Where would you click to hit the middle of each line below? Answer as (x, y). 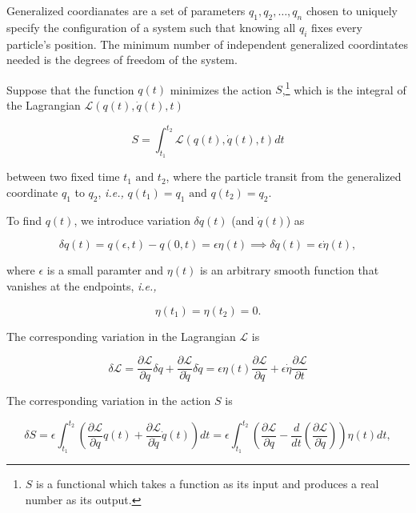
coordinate (32, 192)
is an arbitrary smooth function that (289, 270)
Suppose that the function (70, 89)
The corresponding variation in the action (109, 401)
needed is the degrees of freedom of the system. (122, 60)
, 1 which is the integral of (344, 88)
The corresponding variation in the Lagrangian (121, 336)
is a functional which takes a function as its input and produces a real (208, 484)
